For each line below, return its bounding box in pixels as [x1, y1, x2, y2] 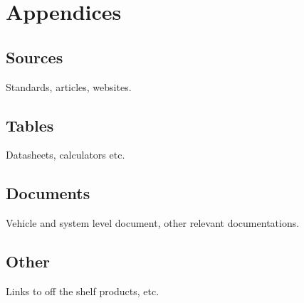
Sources [6, 46, 63, 68]
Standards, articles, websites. [6, 79, 132, 94]
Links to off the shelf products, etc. [6, 283, 159, 298]
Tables [6, 114, 54, 136]
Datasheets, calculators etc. [6, 147, 125, 162]
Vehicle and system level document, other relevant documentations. [6, 216, 300, 230]
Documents [6, 182, 90, 204]
